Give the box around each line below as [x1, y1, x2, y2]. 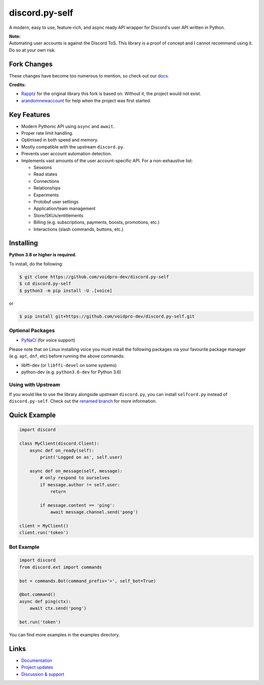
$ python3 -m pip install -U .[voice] [19, 288, 112, 294]
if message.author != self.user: [40, 482, 120, 488]
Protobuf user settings [33, 199, 79, 204]
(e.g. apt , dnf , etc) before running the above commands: [9, 353, 125, 359]
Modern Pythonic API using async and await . [21, 123, 115, 129]
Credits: [9, 82, 26, 88]
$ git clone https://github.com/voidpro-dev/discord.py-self [19, 274, 169, 279]
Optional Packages [9, 327, 55, 334]
